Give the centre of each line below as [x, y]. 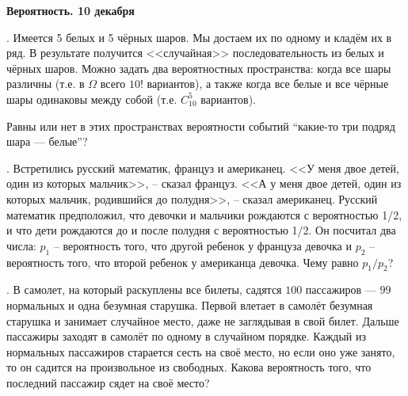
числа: [21, 245]
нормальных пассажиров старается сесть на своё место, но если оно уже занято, [201, 351]
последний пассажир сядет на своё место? [108, 382]
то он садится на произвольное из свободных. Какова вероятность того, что [189, 367]
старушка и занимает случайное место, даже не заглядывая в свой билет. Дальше [203, 320]
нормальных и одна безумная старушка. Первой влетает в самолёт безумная [190, 305]
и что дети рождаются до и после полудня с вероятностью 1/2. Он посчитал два [201, 230]
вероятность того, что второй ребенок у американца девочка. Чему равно [183, 262]
